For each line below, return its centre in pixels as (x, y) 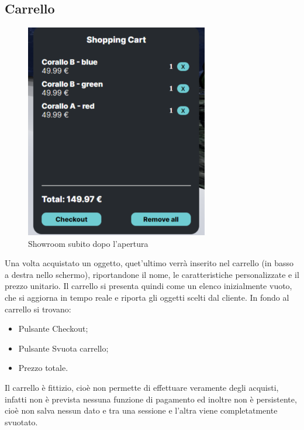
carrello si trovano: (38, 309)
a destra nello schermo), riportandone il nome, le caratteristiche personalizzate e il (152, 274)
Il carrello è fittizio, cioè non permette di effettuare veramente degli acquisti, (142, 388)
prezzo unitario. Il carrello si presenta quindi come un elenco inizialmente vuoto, (148, 286)
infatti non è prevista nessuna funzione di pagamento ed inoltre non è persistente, (151, 399)
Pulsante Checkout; (53, 328)
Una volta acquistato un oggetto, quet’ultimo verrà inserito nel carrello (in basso (149, 263)
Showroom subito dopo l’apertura (88, 243)
